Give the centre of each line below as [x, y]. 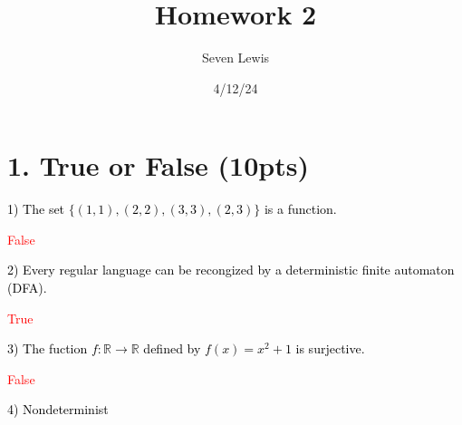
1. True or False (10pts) [158, 165]
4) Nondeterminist [58, 409]
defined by [172, 348]
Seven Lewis [236, 58]
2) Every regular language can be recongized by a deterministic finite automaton [231, 270]
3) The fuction [48, 348]
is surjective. [330, 348]
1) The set [36, 209]
